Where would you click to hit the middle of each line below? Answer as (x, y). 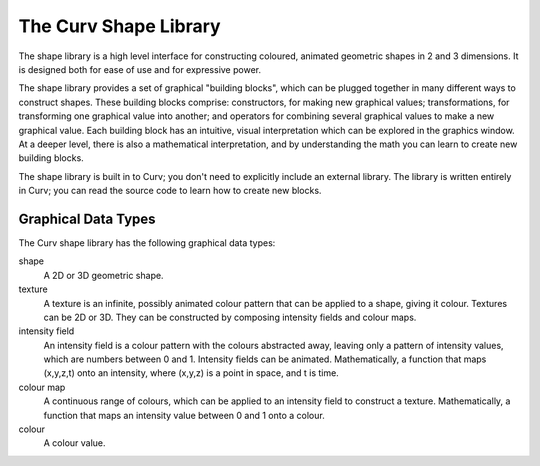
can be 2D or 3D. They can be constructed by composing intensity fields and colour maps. (230, 317)
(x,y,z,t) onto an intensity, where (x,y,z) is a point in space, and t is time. (191, 373)
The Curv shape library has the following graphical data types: (147, 242)
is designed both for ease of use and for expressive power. (140, 69)
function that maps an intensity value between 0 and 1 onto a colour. (184, 415)
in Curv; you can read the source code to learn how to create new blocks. (170, 191)
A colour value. (74, 443)
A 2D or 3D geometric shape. (103, 275)
